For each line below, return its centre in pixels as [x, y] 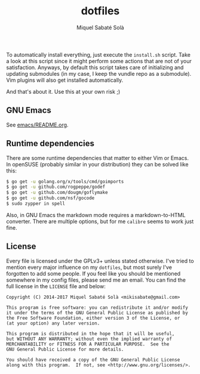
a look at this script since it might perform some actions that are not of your [99, 61]
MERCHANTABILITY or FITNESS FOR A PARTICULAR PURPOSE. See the [88, 344]
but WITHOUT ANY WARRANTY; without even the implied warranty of [89, 339]
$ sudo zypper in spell [36, 204]
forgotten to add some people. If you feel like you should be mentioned [93, 273]
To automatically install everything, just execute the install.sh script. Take [99, 54]
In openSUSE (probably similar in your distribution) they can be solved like [98, 164]
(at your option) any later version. [53, 323]
